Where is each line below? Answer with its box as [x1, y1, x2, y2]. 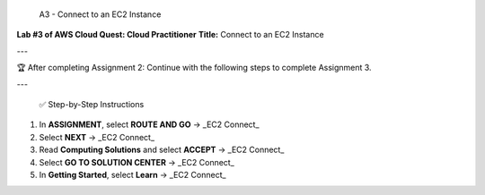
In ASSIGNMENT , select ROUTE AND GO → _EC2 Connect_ [39, 119, 260, 130]
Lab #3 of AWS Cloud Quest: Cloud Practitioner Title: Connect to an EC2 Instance [16, 30, 324, 40]
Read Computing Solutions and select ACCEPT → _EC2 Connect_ [39, 144, 285, 156]
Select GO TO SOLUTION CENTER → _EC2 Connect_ [39, 157, 235, 167]
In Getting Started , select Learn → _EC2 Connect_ [39, 169, 226, 180]
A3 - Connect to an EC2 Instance [39, 9, 162, 20]
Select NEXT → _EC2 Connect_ [39, 131, 155, 142]
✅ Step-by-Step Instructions [39, 98, 145, 109]
